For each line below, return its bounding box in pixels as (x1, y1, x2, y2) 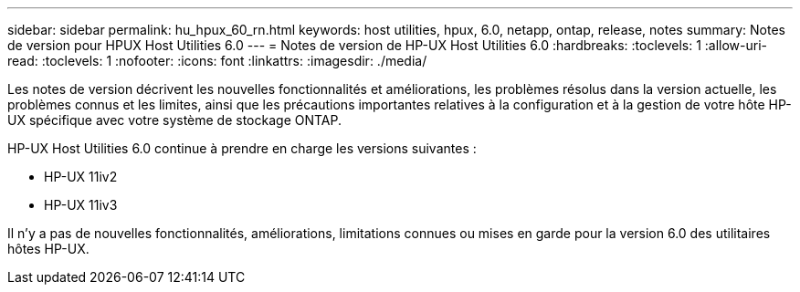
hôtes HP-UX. (7, 241, 89, 256)
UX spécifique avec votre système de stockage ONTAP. (7, 112, 342, 128)
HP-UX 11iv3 (44, 197, 118, 213)
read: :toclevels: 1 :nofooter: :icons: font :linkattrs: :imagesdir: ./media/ (7, 53, 427, 68)
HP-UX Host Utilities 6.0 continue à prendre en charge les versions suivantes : (7, 141, 477, 156)
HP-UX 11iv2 (44, 169, 118, 184)
